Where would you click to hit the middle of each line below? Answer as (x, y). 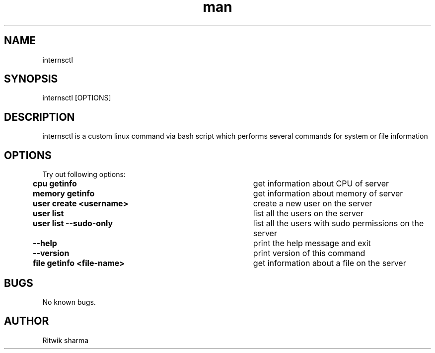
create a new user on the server (313, 204)
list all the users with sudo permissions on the (338, 223)
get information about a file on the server (329, 263)
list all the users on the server (308, 214)
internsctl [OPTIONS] (77, 98)
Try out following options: (84, 175)
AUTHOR (27, 321)
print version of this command (309, 253)
